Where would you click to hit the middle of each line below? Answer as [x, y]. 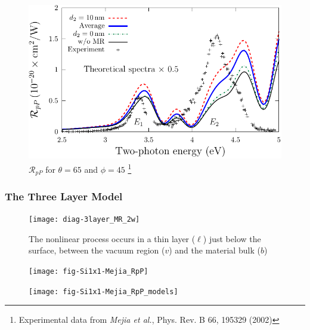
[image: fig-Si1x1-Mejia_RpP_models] [103, 291]
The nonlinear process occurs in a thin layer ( [112, 238]
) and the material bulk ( [215, 250]
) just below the [232, 238]
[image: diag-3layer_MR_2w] [84, 220]
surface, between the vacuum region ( [97, 250]
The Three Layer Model [64, 196]
